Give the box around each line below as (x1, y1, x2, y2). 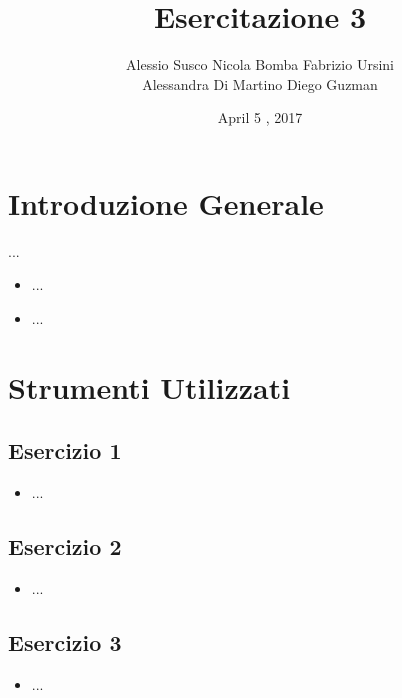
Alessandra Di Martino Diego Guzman (142, 73, 378, 94)
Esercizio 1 (8, 435, 122, 466)
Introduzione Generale (8, 182, 324, 223)
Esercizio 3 (8, 626, 122, 657)
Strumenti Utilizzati (8, 366, 291, 407)
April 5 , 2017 (217, 107, 303, 128)
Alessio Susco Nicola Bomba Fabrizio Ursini (126, 54, 394, 75)
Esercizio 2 (8, 531, 122, 562)
